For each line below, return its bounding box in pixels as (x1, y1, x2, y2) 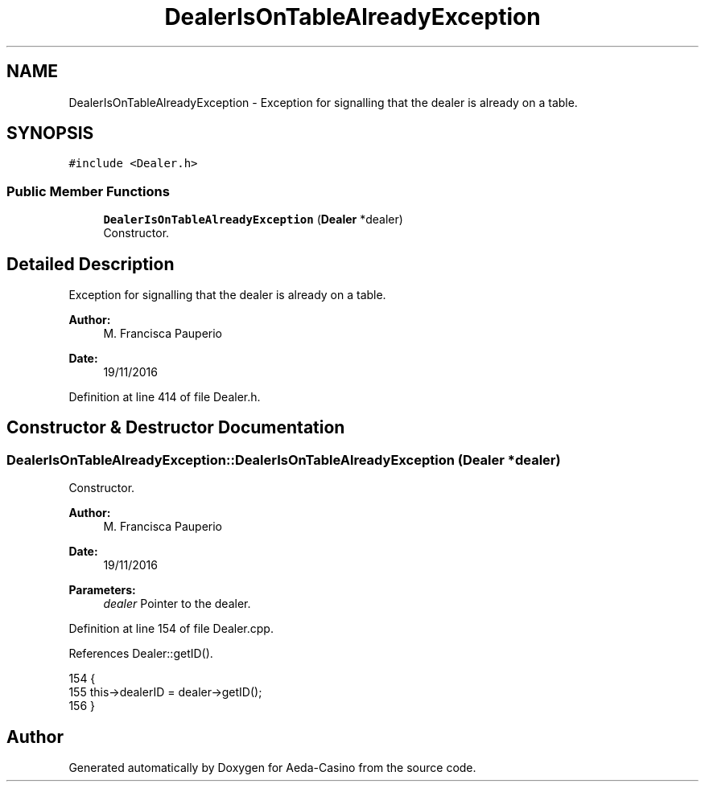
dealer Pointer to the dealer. (103, 597, 251, 611)
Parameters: (68, 583, 136, 597)
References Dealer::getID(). (68, 646, 213, 661)
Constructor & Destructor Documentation (6, 417, 345, 438)
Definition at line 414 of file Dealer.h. (68, 390, 261, 404)
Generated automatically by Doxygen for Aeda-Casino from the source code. (68, 761, 476, 775)
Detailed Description (6, 253, 175, 274)
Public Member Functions (6, 183, 170, 199)
